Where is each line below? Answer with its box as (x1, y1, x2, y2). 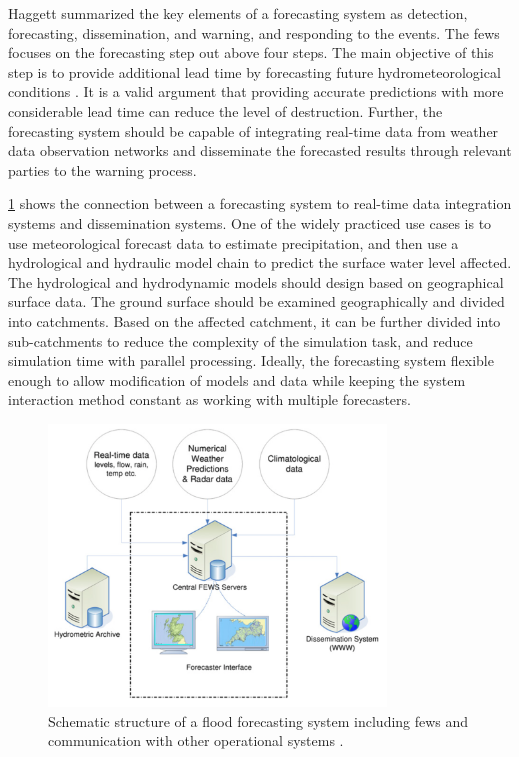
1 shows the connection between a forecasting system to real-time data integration (8, 193, 512, 214)
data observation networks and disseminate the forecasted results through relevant (8, 140, 512, 161)
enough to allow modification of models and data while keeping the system (8, 369, 466, 390)
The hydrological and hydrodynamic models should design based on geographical (8, 271, 504, 292)
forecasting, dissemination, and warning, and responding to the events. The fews (8, 22, 500, 43)
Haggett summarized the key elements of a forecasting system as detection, (8, 3, 468, 23)
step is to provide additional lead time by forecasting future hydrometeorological (8, 61, 501, 82)
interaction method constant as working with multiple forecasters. (8, 389, 411, 410)
